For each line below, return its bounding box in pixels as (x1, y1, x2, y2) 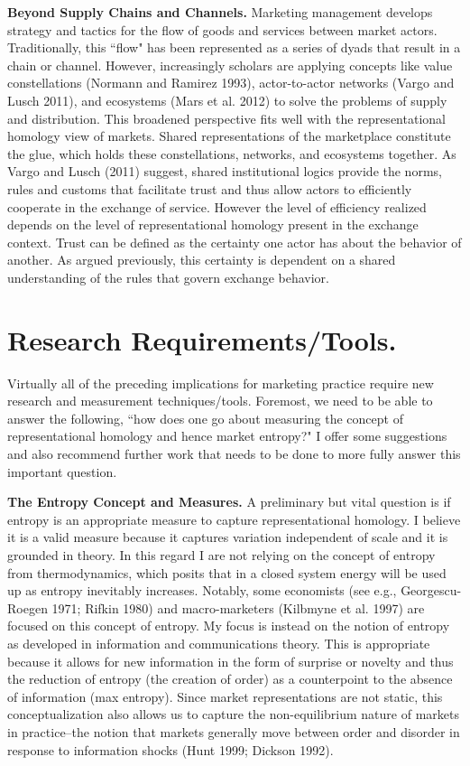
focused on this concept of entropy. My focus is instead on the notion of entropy (7, 616, 450, 635)
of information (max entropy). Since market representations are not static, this (7, 687, 443, 705)
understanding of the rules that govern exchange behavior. (7, 267, 329, 286)
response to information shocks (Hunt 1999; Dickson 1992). (7, 740, 334, 759)
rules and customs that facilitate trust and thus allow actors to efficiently (7, 179, 412, 198)
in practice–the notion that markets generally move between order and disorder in (7, 722, 460, 741)
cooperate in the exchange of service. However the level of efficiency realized (7, 197, 427, 216)
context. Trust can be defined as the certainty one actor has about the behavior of (7, 232, 462, 251)
